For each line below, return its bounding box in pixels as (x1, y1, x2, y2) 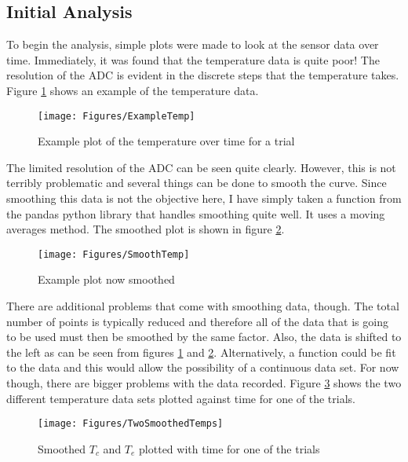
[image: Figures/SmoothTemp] (38, 248, 190, 260)
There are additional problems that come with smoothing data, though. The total (6, 298, 399, 314)
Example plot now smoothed (38, 271, 175, 288)
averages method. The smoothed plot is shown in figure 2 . (6, 221, 285, 237)
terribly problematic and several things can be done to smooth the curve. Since (6, 174, 387, 191)
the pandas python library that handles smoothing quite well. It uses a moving (6, 205, 385, 222)
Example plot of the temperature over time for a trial (38, 133, 295, 149)
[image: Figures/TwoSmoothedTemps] (38, 418, 224, 430)
